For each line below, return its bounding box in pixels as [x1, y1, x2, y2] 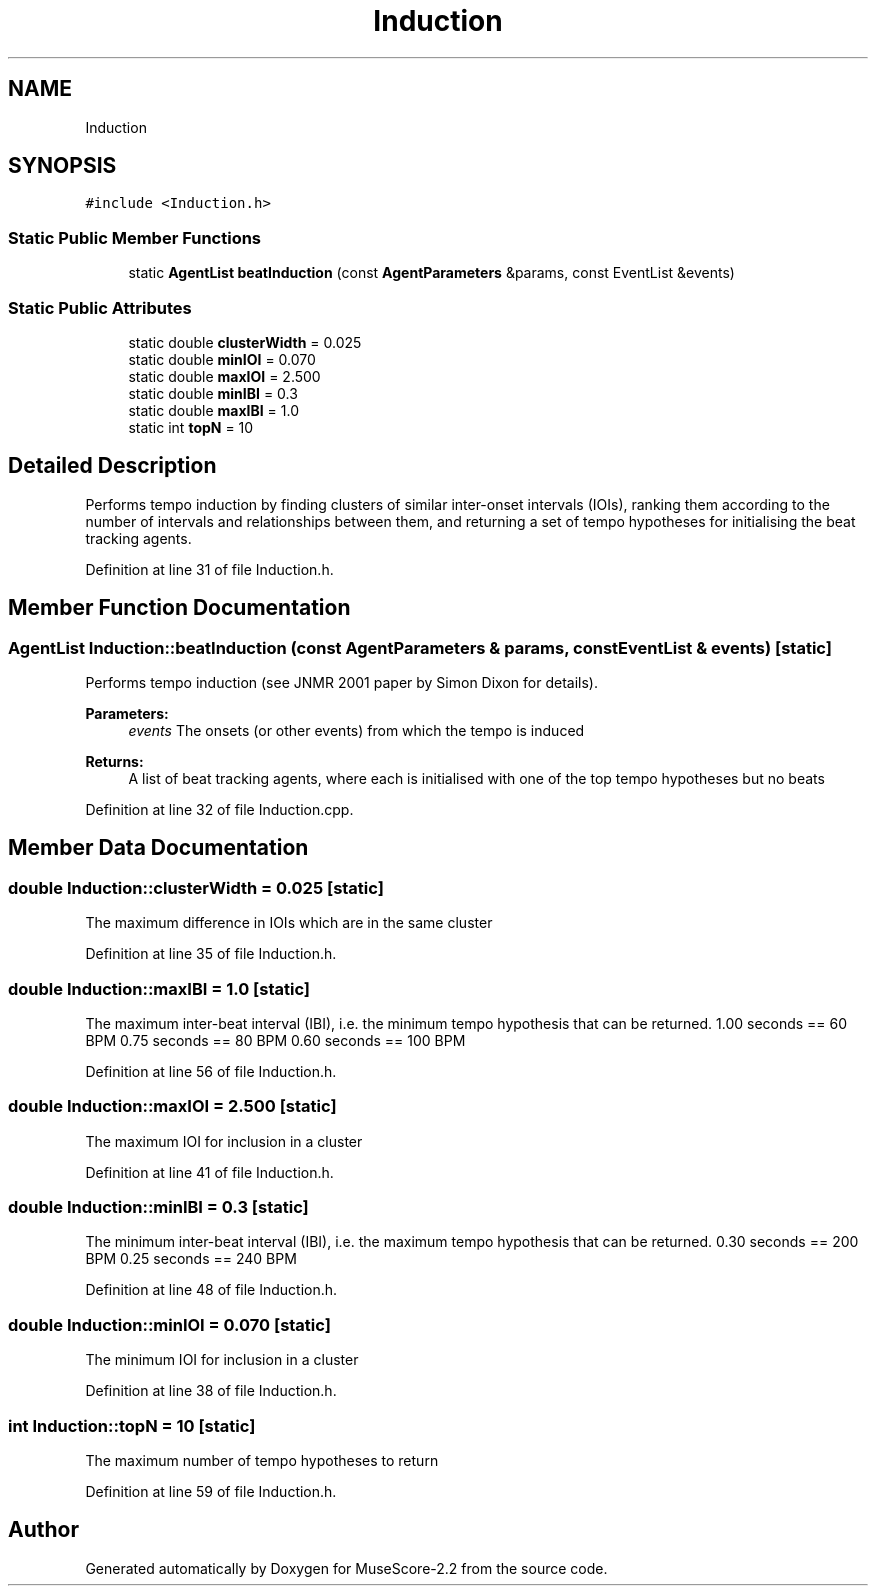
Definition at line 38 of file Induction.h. [85, 1382, 337, 1400]
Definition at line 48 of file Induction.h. [85, 1281, 338, 1299]
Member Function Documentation [8, 595, 351, 621]
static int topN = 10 [128, 418, 254, 436]
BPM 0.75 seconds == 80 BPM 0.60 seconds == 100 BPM [85, 1031, 466, 1049]
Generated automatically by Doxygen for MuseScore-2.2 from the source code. [85, 1559, 608, 1577]
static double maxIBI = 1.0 [128, 401, 300, 419]
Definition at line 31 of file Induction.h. [85, 560, 334, 578]
